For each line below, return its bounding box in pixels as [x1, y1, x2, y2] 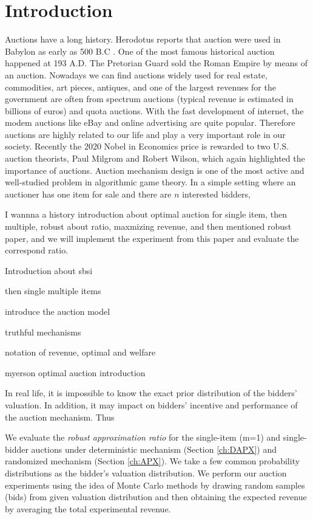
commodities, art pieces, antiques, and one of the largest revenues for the [5, 80, 276, 93]
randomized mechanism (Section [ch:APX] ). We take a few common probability [5, 455, 300, 467]
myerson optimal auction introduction [5, 366, 146, 379]
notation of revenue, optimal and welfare [5, 346, 156, 359]
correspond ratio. [5, 244, 69, 256]
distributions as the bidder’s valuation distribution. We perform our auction [5, 466, 287, 479]
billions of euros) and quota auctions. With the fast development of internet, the [5, 104, 304, 117]
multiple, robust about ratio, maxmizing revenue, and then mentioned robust [5, 220, 292, 233]
